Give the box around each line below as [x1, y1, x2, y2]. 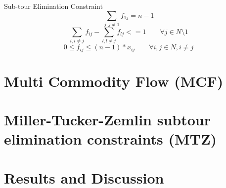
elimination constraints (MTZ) [4, 129, 217, 149]
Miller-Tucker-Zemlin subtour [4, 110, 211, 130]
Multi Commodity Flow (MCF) [4, 71, 224, 91]
